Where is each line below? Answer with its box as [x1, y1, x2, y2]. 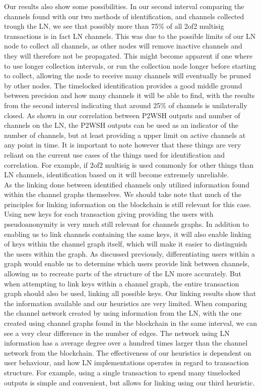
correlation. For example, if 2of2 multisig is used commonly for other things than [4, 159, 254, 170]
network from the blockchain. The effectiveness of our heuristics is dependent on [4, 347, 251, 358]
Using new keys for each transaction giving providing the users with [4, 209, 214, 219]
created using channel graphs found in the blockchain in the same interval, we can [4, 318, 257, 328]
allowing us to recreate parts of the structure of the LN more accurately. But [4, 268, 242, 279]
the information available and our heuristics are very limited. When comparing [4, 298, 247, 308]
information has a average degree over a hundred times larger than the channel [4, 337, 248, 348]
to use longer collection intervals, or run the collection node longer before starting [4, 60, 256, 71]
